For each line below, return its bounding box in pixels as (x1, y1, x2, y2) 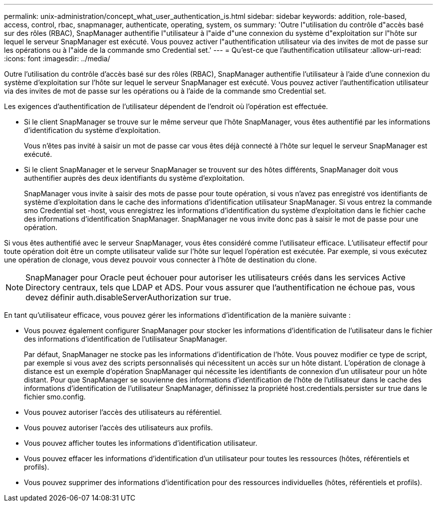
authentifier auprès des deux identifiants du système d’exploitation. (24, 174, 245, 182)
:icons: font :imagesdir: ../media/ (4, 54, 110, 63)
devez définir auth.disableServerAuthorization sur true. (25, 292, 231, 302)
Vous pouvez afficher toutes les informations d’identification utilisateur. (24, 439, 257, 447)
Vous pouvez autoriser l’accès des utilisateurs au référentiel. (24, 408, 222, 416)
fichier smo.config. (24, 392, 86, 401)
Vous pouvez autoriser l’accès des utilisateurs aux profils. (24, 423, 213, 432)
